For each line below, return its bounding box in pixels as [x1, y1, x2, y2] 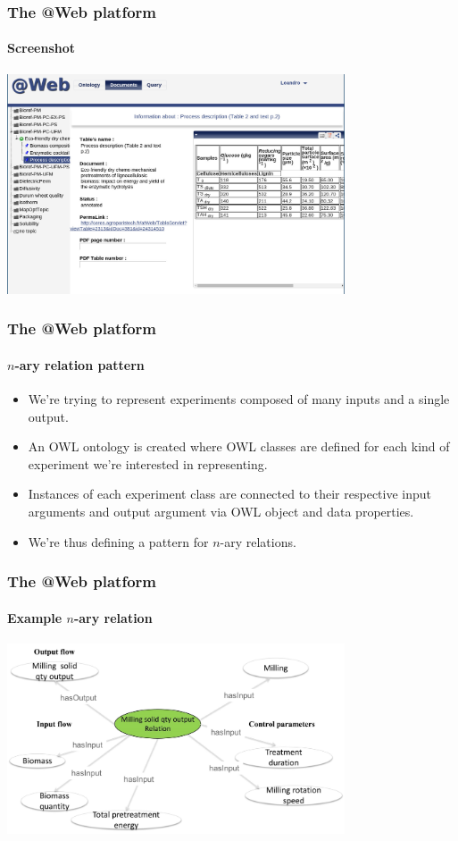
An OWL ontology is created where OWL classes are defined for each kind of [28, 437, 450, 456]
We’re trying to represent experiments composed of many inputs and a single [28, 390, 450, 408]
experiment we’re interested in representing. [28, 454, 268, 473]
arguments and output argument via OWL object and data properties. [28, 502, 414, 521]
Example [7, 608, 62, 627]
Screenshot [7, 38, 76, 57]
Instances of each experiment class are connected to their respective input [28, 484, 432, 503]
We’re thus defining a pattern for [28, 532, 209, 551]
